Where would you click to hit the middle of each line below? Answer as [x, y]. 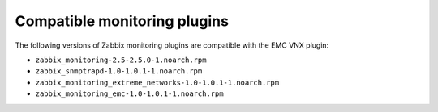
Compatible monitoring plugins [122, 21]
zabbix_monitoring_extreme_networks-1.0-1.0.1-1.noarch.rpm [157, 82]
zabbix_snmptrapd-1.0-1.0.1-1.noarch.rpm [119, 71]
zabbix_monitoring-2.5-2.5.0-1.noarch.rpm [121, 60]
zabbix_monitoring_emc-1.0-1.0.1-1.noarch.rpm [129, 94]
